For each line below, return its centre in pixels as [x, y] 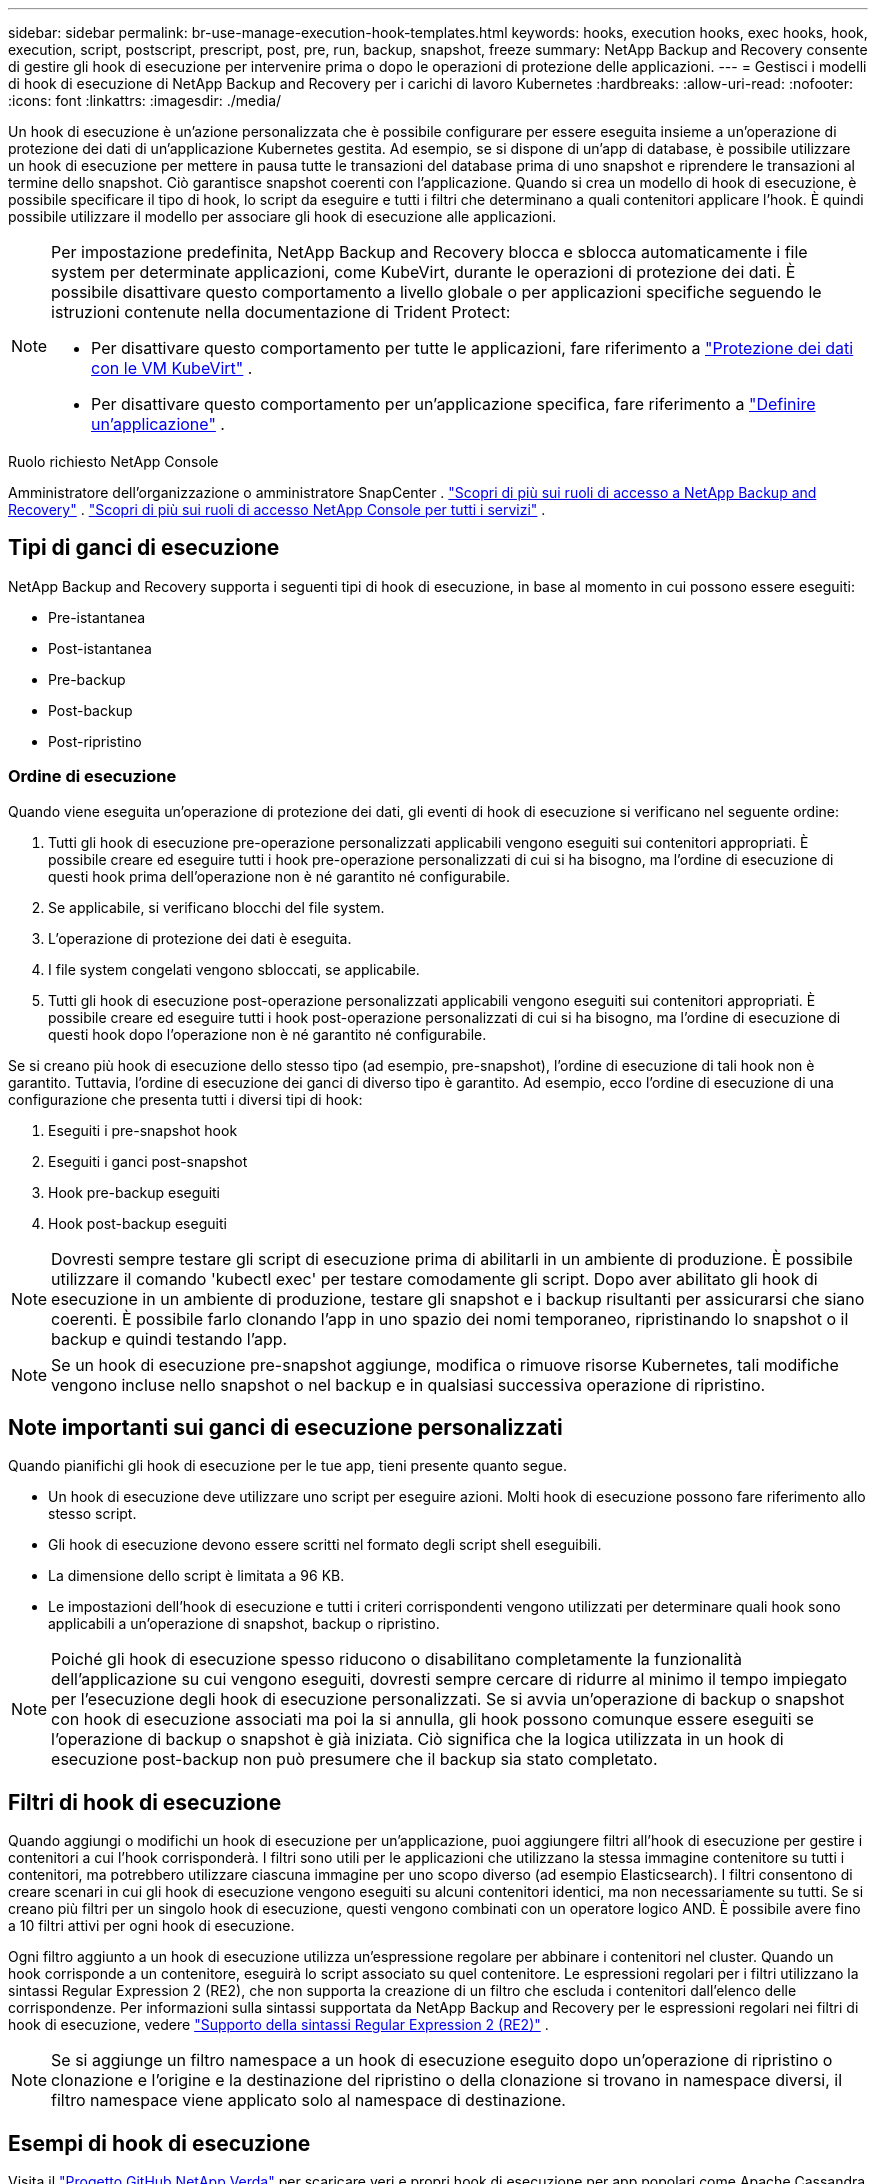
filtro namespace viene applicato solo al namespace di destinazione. [308, 2100]
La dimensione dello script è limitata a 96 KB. [196, 1576]
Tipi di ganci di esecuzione [144, 548]
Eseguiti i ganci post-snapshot [148, 1161]
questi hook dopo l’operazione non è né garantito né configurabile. [267, 1034]
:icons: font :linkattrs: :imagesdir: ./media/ [145, 100]
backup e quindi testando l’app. [169, 1338]
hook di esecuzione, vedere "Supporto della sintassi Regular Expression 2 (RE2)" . [278, 2025]
